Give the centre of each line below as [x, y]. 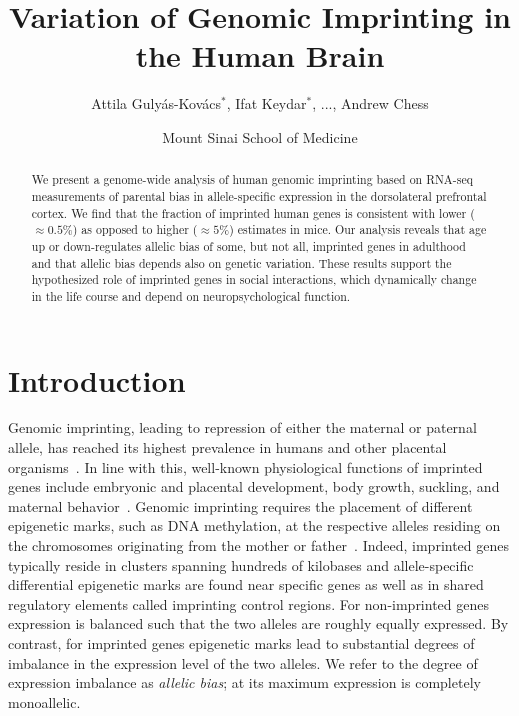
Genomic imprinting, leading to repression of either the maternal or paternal [242, 427]
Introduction [97, 379]
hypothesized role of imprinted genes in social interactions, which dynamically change [254, 279]
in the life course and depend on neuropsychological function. [191, 295]
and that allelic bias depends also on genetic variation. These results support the [241, 262]
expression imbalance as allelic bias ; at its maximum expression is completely [244, 682]
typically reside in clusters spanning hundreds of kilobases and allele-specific [241, 564]
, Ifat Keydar [266, 103]
